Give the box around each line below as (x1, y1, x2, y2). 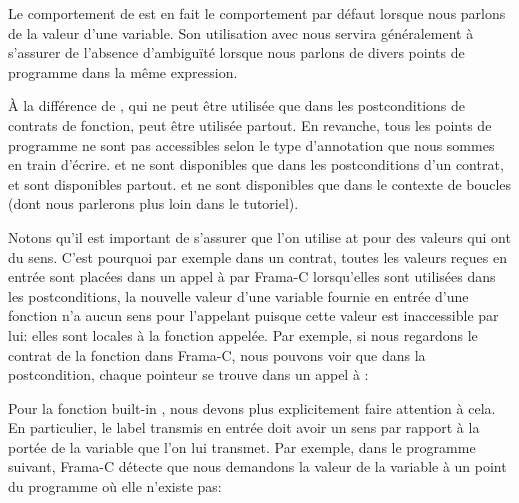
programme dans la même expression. (8, 61, 238, 82)
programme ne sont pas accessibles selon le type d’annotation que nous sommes (8, 134, 495, 155)
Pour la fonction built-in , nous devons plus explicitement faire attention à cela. (8, 397, 496, 418)
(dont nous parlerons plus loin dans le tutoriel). (8, 193, 299, 214)
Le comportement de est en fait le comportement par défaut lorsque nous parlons (8, 3, 506, 23)
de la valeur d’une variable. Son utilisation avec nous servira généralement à (8, 22, 474, 43)
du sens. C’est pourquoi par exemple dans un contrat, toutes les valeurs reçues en (8, 246, 507, 267)
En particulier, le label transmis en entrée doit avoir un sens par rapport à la (8, 417, 480, 438)
